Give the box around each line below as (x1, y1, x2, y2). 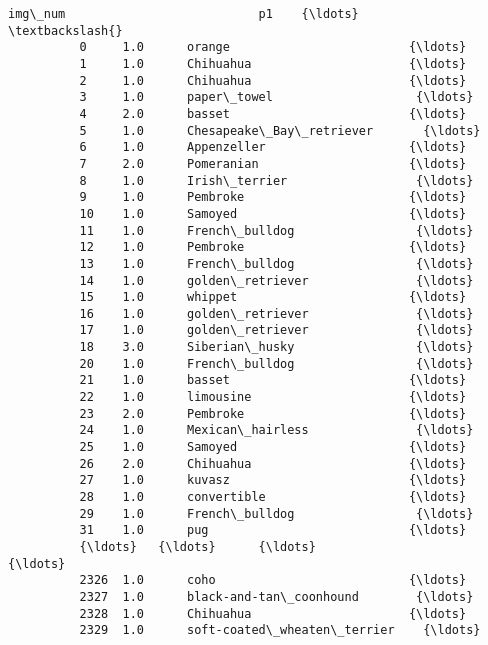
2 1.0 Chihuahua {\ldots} (79, 73, 467, 88)
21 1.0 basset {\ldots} (79, 373, 467, 388)
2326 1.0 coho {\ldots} (79, 573, 467, 588)
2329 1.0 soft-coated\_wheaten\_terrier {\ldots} (79, 623, 481, 638)
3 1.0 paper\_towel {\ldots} (79, 90, 474, 105)
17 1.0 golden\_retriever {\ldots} (79, 323, 474, 338)
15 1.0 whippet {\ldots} (79, 290, 467, 305)
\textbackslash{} (8, 23, 123, 38)
